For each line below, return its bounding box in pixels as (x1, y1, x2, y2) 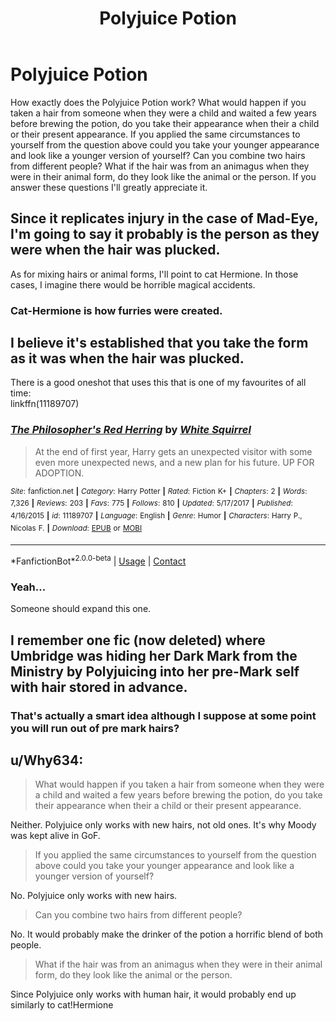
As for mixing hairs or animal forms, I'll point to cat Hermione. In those (10, 268, 299, 280)
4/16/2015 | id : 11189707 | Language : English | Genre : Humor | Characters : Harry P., (10, 511, 303, 521)
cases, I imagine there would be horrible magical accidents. (10, 278, 256, 291)
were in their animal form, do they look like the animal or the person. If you (10, 170, 317, 182)
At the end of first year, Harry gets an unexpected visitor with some (34, 445, 313, 457)
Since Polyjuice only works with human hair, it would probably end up (10, 988, 297, 1001)
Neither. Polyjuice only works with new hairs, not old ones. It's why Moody (10, 819, 317, 831)
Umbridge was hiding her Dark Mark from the (10, 647, 298, 664)
